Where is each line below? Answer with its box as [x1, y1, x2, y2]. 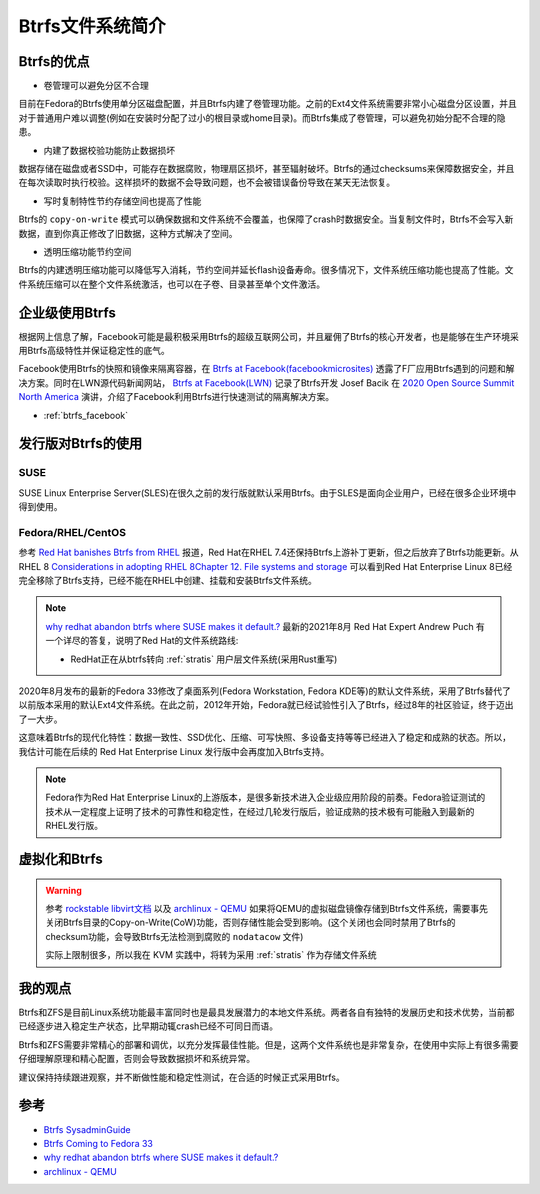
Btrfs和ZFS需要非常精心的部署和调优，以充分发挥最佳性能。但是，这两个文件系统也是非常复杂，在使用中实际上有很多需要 [18, 1038, 519, 1050]
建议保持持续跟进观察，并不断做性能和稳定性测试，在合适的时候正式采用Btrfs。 [18, 1071, 345, 1083]
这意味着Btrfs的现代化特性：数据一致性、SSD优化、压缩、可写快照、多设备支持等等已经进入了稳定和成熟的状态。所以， [18, 731, 512, 744]
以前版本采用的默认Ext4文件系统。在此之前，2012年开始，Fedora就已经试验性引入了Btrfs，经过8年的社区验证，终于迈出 [18, 699, 514, 711]
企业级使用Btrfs [18, 304, 117, 321]
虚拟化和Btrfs [18, 850, 104, 867]
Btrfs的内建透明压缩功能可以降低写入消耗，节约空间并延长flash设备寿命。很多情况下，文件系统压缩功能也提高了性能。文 [18, 264, 514, 276]
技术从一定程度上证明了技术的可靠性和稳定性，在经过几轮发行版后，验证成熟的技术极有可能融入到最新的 [45, 805, 475, 817]
